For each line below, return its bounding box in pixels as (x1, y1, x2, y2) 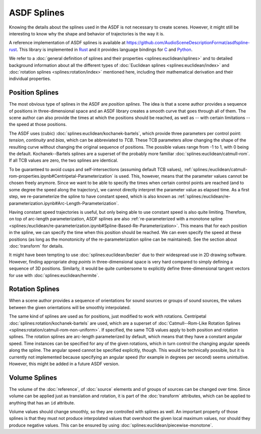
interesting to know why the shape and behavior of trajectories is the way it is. (9, 31, 164, 36)
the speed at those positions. (9, 122, 67, 127)
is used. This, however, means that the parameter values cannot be (114, 173, 248, 179)
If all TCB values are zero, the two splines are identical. (9, 157, 118, 163)
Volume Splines (9, 373, 58, 382)
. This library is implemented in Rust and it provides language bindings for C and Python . (16, 46, 193, 52)
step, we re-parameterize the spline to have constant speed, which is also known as (9, 194, 176, 200)
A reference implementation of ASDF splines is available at (9, 40, 126, 46)
